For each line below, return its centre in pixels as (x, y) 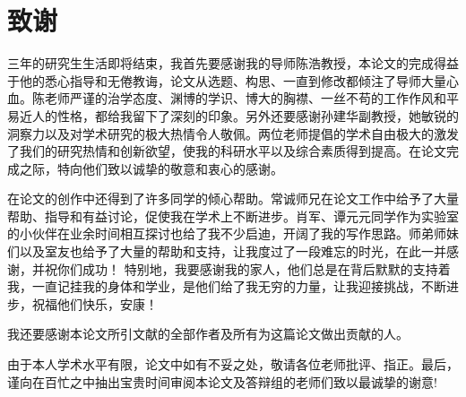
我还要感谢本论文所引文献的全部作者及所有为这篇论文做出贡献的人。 (208, 334)
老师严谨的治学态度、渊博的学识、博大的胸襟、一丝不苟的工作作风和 (245, 98)
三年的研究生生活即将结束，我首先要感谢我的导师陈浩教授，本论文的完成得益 (233, 63)
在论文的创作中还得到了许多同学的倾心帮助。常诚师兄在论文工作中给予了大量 (233, 198)
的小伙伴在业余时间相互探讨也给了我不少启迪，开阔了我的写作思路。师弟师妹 (233, 233)
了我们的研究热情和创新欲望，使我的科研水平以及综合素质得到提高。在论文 (227, 151)
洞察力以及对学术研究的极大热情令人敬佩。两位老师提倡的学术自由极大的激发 (233, 133)
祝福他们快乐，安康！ (95, 303)
